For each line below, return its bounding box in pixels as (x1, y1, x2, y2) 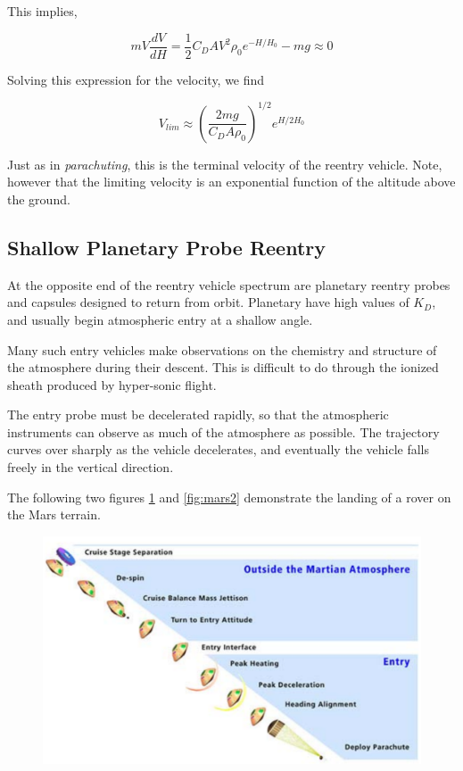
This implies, (7, 2, 78, 20)
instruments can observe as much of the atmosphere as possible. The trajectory (7, 422, 440, 441)
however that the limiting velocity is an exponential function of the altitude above (7, 172, 456, 191)
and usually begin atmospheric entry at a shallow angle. (7, 310, 313, 328)
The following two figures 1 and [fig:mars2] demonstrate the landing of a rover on (7, 487, 451, 506)
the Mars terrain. (7, 505, 101, 524)
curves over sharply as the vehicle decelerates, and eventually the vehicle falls (7, 440, 429, 459)
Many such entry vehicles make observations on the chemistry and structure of (7, 340, 437, 359)
